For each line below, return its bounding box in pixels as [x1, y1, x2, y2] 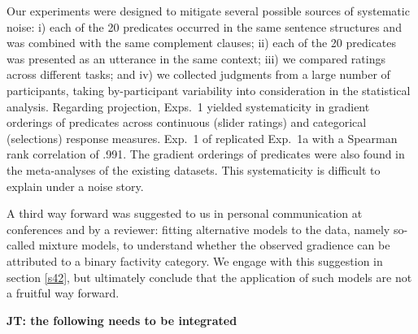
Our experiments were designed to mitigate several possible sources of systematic [7, 2, 410, 19]
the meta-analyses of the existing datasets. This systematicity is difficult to [7, 161, 381, 178]
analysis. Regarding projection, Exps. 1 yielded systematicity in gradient [7, 98, 370, 115]
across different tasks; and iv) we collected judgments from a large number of [7, 66, 390, 83]
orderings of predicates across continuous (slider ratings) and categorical [7, 114, 367, 131]
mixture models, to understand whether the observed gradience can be [38, 236, 390, 254]
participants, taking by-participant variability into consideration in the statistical [7, 81, 411, 98]
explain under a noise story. [7, 177, 144, 194]
